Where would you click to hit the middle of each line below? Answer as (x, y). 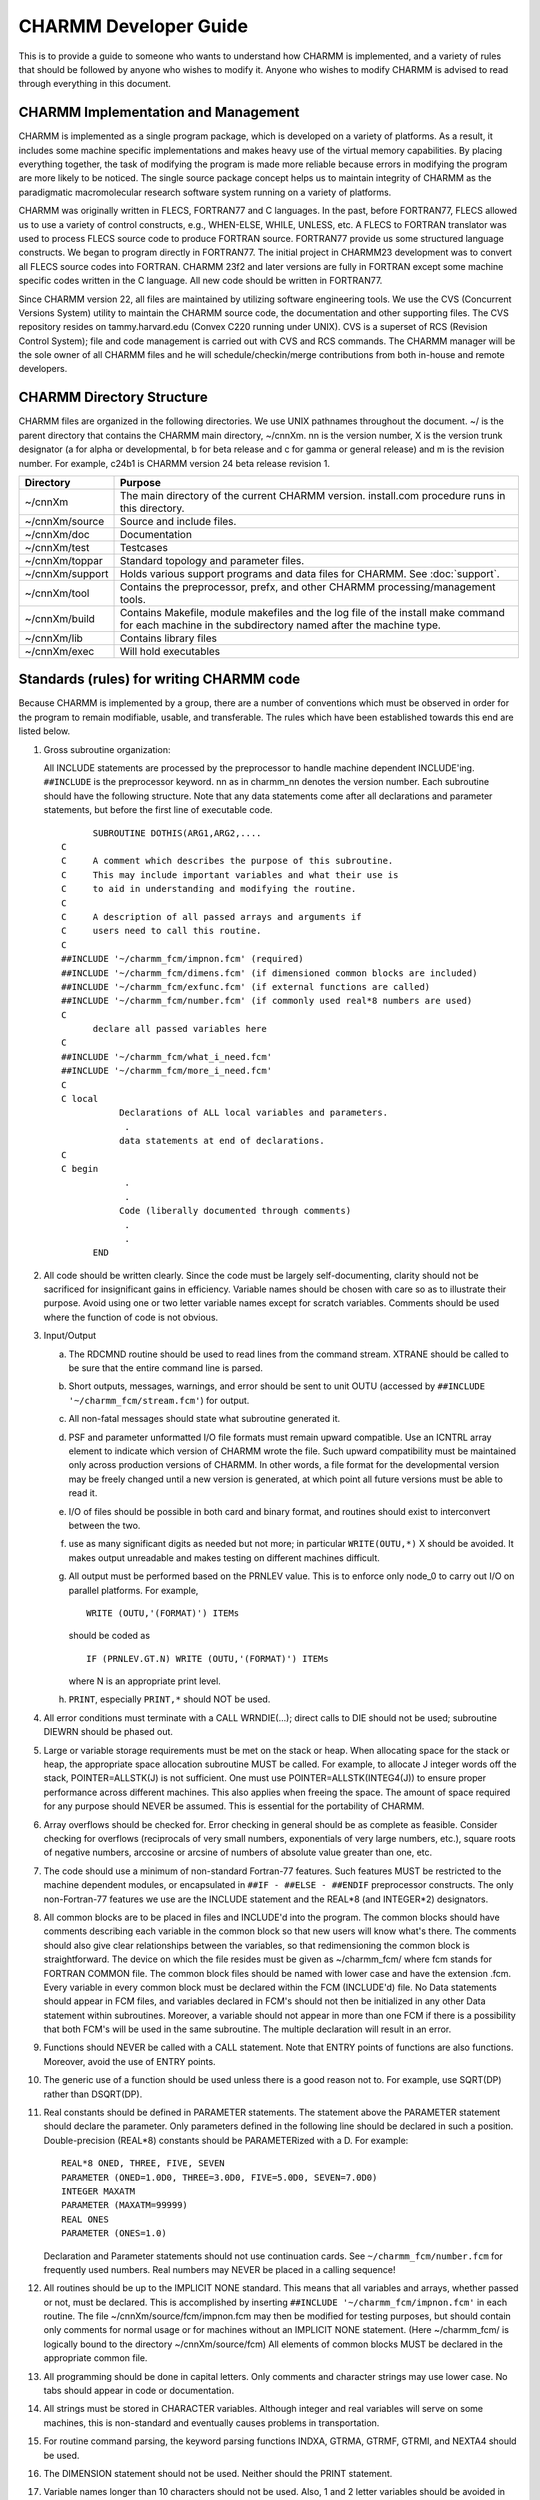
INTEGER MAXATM (98, 2191)
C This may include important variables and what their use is (230, 874)
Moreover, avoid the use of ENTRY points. (129, 2061)
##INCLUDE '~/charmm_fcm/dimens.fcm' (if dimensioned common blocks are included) (269, 973)
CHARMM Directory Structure (113, 397)
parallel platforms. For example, (133, 1590)
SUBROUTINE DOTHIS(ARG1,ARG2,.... (177, 833)
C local (80, 1099)
